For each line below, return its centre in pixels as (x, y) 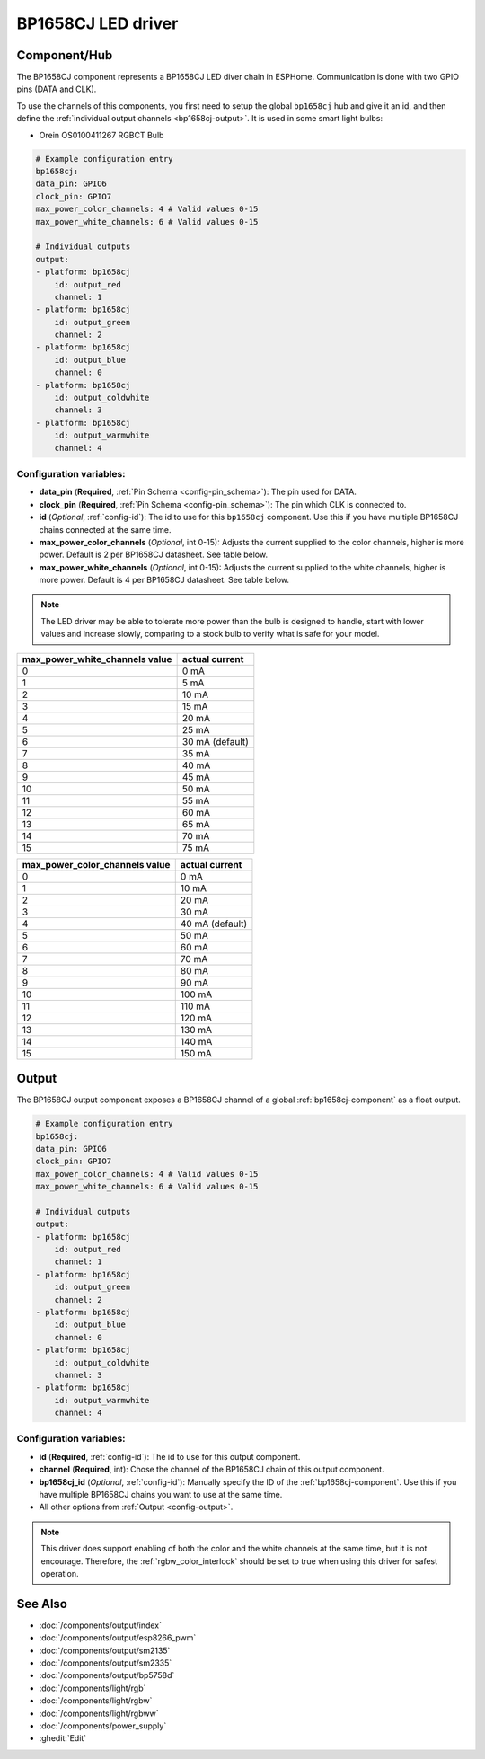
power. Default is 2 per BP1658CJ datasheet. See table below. (154, 555)
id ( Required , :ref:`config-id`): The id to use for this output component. (170, 1456)
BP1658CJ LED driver (97, 23)
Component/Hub (65, 55)
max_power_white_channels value (97, 659)
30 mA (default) (215, 741)
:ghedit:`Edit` (63, 1738)
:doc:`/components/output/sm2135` (105, 1650)
